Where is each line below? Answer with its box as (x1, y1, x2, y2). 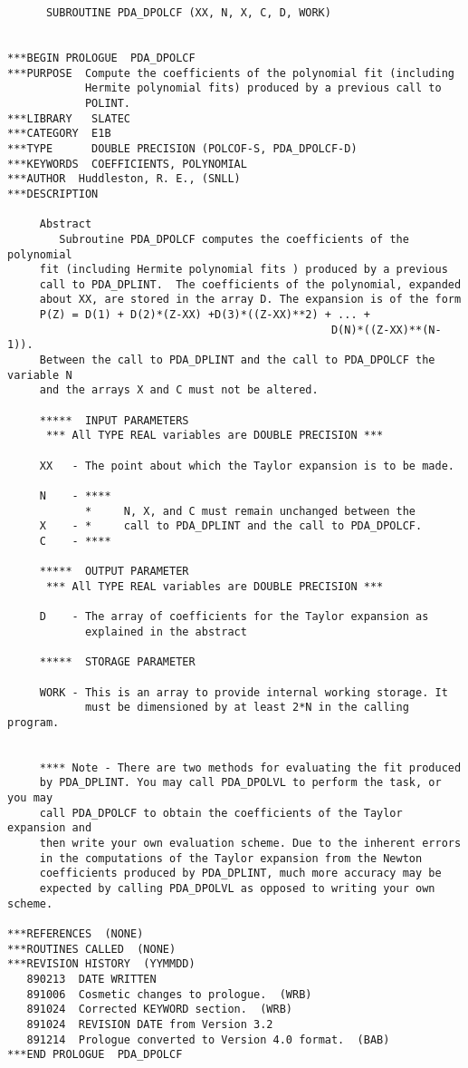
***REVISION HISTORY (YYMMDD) (7, 957, 196, 971)
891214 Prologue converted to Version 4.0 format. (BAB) (26, 1033, 390, 1046)
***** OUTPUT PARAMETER (39, 565, 189, 578)
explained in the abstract (84, 625, 247, 638)
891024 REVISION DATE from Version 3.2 (26, 1017, 273, 1031)
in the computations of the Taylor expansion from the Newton (39, 851, 423, 865)
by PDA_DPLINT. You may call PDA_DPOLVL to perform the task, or (39, 776, 442, 790)
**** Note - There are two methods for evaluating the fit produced (39, 761, 462, 774)
